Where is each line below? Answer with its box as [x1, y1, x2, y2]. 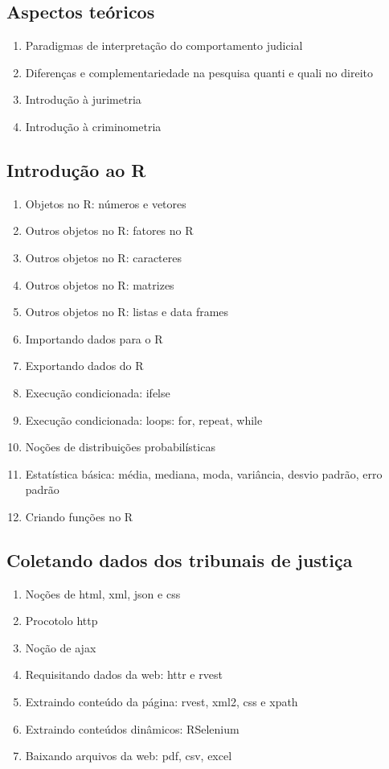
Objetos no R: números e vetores [25, 195, 186, 212]
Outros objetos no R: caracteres [25, 249, 182, 265]
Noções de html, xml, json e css [25, 585, 181, 602]
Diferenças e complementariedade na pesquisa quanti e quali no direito [25, 64, 374, 80]
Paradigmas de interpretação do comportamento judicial [25, 37, 303, 54]
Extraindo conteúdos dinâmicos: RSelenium [25, 720, 240, 737]
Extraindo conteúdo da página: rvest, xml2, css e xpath [25, 693, 298, 710]
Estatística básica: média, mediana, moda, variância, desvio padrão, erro [25, 465, 383, 482]
